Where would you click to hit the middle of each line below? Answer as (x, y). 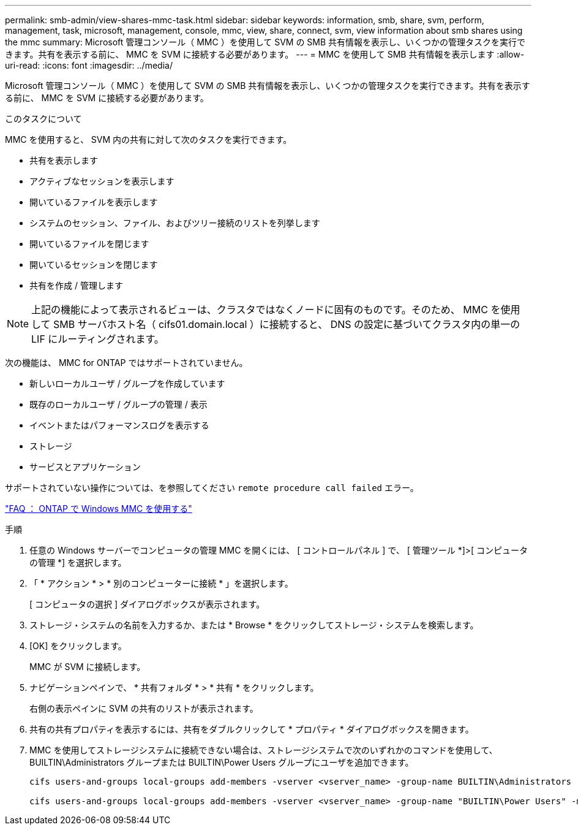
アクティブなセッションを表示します (102, 181)
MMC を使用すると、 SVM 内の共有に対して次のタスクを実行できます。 (148, 139)
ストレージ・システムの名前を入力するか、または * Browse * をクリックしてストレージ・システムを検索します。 (254, 625)
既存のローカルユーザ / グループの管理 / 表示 (118, 404)
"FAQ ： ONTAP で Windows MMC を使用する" (99, 508)
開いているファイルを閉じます (89, 244)
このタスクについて (43, 119)
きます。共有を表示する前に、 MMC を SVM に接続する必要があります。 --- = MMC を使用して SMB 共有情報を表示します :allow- (265, 54)
